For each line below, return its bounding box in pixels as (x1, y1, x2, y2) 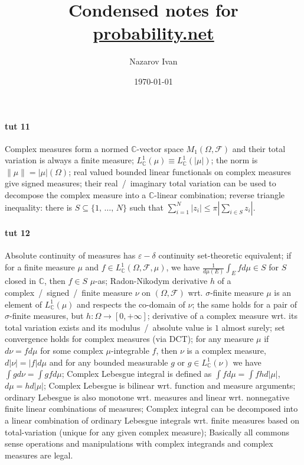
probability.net (93, 21, 214, 45)
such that (129, 201, 164, 213)
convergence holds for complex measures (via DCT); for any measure (5, 332, 254, 345)
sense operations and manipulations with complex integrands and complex (5, 437, 273, 450)
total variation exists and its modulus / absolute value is (5, 321, 213, 333)
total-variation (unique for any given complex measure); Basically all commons (5, 425, 289, 438)
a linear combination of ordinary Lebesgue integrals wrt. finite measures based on (5, 414, 299, 426)
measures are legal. (5, 448, 73, 461)
